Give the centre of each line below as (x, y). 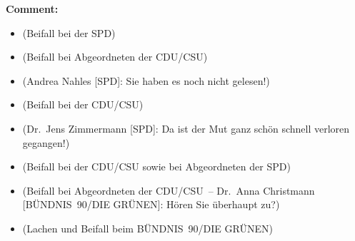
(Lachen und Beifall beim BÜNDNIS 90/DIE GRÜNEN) (147, 228)
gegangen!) (46, 142)
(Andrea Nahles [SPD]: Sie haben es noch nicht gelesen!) (146, 80)
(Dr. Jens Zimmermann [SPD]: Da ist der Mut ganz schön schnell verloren (186, 128)
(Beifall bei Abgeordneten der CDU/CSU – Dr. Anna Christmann (169, 190)
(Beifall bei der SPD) (69, 32)
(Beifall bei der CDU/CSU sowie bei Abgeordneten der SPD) (156, 166)
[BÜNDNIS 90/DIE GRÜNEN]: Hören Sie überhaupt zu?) (151, 204)
